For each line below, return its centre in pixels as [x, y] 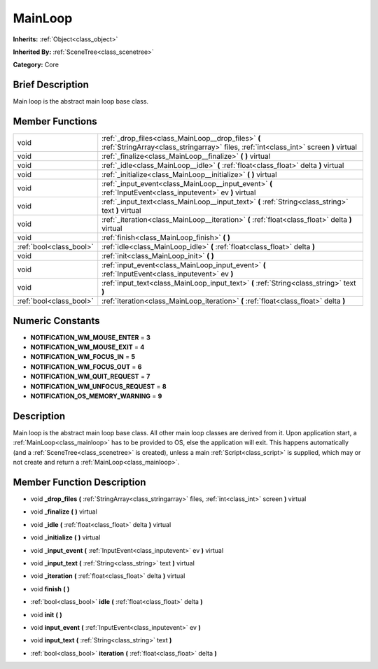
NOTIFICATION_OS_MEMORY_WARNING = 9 [96, 396]
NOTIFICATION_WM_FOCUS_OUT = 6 [86, 367]
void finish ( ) [50, 589]
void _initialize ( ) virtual [65, 537]
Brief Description [51, 85]
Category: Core [36, 65]
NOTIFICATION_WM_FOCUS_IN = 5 [83, 357]
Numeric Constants [57, 321]
